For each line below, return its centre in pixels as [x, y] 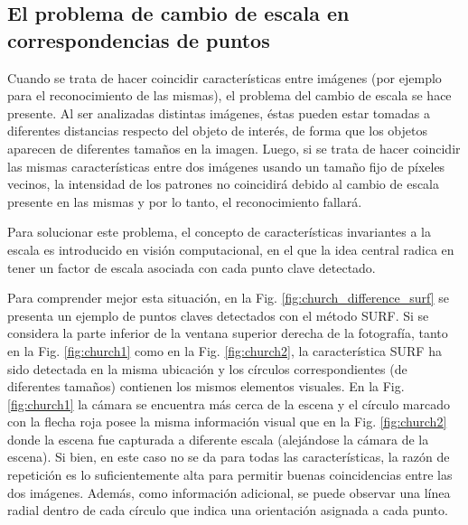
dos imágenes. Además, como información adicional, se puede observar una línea [229, 492]
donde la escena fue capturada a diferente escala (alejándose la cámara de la [218, 439]
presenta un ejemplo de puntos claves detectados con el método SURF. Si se [218, 315]
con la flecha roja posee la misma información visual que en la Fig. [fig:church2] [227, 422]
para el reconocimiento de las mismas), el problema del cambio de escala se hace [229, 95]
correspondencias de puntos [139, 39]
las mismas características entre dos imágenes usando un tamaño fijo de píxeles [226, 166]
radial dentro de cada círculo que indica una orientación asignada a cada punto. [228, 510]
